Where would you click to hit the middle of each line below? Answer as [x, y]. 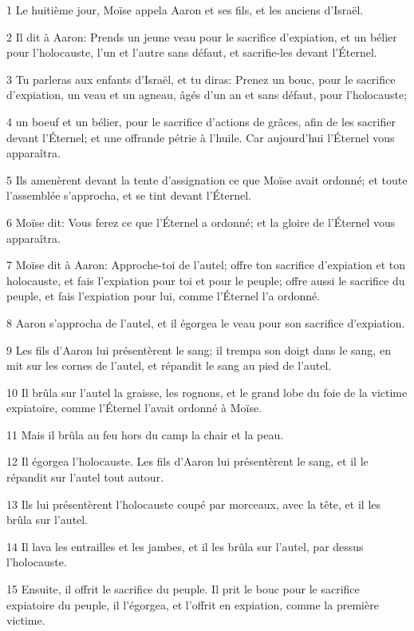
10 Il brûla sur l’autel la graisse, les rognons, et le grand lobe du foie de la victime [207, 392]
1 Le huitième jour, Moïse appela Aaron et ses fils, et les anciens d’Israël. [185, 10]
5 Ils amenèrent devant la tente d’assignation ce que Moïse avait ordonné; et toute [207, 179]
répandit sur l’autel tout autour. [85, 477]
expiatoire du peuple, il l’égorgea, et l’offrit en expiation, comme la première [193, 604]
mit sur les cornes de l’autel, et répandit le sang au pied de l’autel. [169, 365]
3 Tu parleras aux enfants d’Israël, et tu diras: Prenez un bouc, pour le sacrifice [201, 79]
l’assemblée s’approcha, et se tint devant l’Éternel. [129, 195]
